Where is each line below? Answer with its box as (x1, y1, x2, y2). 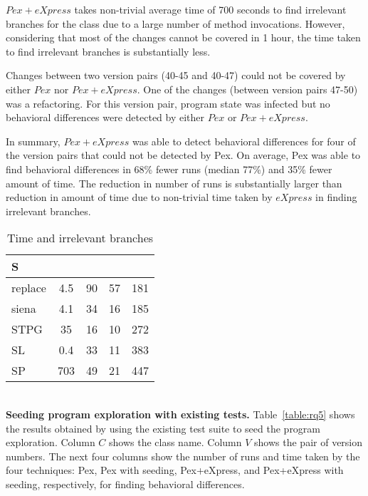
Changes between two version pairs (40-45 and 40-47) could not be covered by (6, 68, 346, 83)
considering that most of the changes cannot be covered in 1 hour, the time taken (6, 30, 361, 45)
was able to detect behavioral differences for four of (132, 133, 356, 148)
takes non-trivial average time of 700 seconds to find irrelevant (74, 2, 347, 16)
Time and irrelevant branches (6, 229, 154, 247)
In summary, (6, 133, 61, 148)
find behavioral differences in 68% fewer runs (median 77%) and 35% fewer (6, 161, 332, 176)
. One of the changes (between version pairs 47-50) (137, 81, 358, 96)
